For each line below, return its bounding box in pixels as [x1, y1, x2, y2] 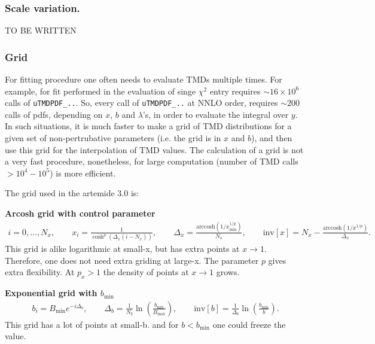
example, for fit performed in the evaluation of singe [5, 84, 196, 97]
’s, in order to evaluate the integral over [142, 108, 289, 120]
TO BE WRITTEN [5, 24, 77, 36]
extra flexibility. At [5, 266, 75, 278]
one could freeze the [212, 318, 286, 330]
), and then [251, 132, 292, 144]
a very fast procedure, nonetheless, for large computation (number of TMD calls [5, 155, 298, 168]
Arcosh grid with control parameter [5, 207, 156, 220]
